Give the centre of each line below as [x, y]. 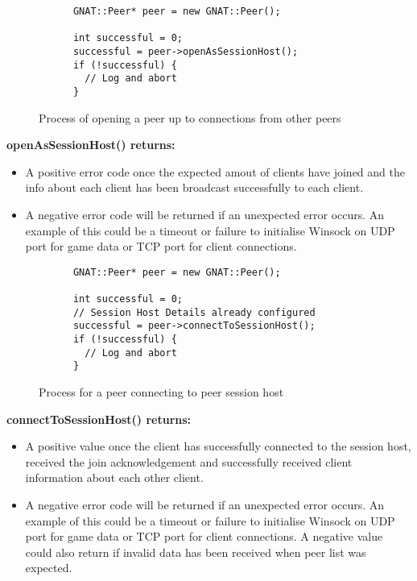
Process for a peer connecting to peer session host [161, 392]
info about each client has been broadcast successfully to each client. [194, 187]
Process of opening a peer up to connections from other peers [190, 117]
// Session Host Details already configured [194, 312]
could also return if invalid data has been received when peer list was [196, 552]
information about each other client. [114, 477]
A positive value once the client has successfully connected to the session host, [218, 446]
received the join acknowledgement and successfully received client [189, 461]
